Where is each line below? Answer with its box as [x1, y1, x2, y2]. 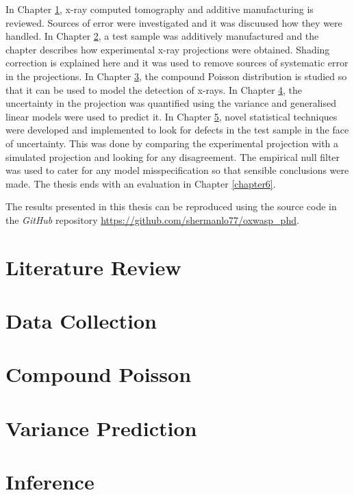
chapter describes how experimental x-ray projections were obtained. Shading [5, 42, 330, 56]
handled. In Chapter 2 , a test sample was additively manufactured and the [5, 29, 319, 43]
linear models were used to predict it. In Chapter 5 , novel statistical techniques [5, 109, 338, 123]
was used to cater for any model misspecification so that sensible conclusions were [5, 163, 349, 177]
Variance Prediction [5, 414, 197, 442]
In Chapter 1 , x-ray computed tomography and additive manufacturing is [5, 2, 314, 16]
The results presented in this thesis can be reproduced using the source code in [5, 199, 337, 214]
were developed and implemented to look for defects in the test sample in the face [5, 123, 349, 137]
